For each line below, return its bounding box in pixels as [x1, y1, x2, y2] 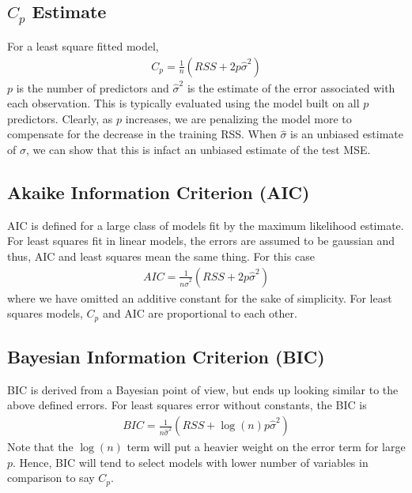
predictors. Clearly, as [7, 110, 113, 126]
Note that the [7, 438, 74, 455]
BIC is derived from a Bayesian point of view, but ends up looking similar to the [7, 381, 399, 397]
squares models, [7, 305, 83, 322]
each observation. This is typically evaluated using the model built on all [7, 95, 360, 111]
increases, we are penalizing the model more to [125, 110, 352, 126]
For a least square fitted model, [7, 37, 159, 54]
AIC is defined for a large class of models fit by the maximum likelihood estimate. [7, 216, 404, 233]
